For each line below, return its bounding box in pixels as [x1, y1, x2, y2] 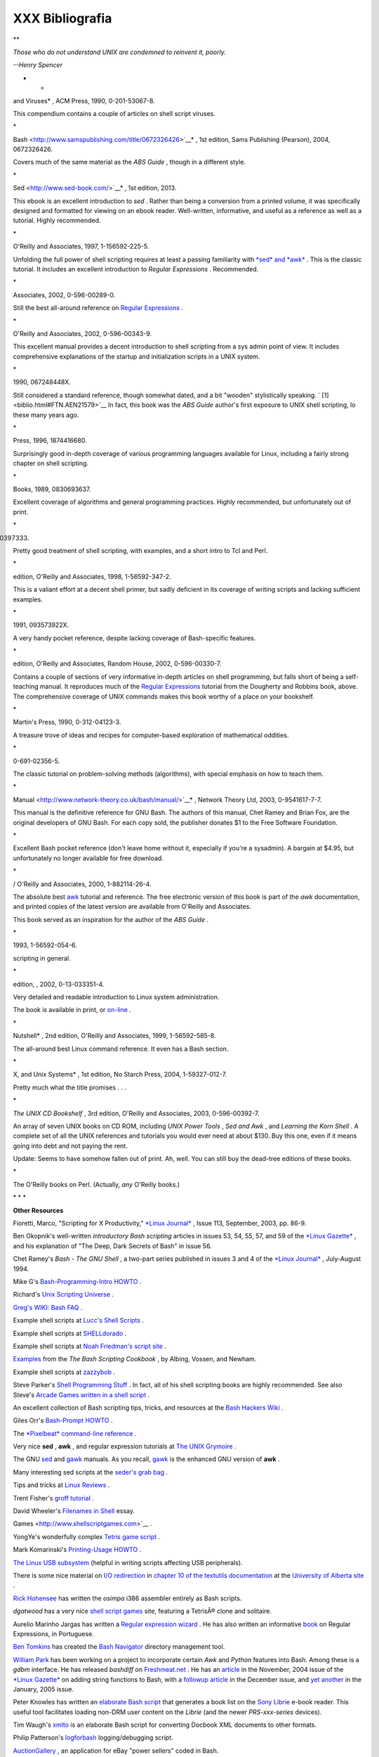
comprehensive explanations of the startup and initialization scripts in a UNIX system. [13, 352, 260, 361]
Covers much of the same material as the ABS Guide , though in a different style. [13, 158, 246, 167]
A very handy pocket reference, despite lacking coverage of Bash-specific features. [13, 633, 256, 642]
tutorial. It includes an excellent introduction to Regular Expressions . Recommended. [13, 264, 259, 273]
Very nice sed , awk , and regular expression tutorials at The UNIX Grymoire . [13, 1442, 237, 1451]
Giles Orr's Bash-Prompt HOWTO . [13, 1416, 113, 1425]
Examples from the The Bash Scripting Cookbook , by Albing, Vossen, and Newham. [13, 1355, 257, 1363]
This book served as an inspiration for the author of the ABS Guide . [13, 915, 209, 923]
